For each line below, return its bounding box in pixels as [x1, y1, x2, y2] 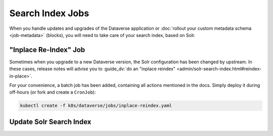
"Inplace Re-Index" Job [9, 46, 85, 54]
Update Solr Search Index [9, 117, 92, 126]
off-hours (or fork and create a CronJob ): [9, 89, 96, 96]
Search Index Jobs [9, 8, 89, 19]
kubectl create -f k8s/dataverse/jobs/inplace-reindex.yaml [20, 103, 172, 109]
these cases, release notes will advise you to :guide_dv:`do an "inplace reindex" [9, 66, 176, 72]
